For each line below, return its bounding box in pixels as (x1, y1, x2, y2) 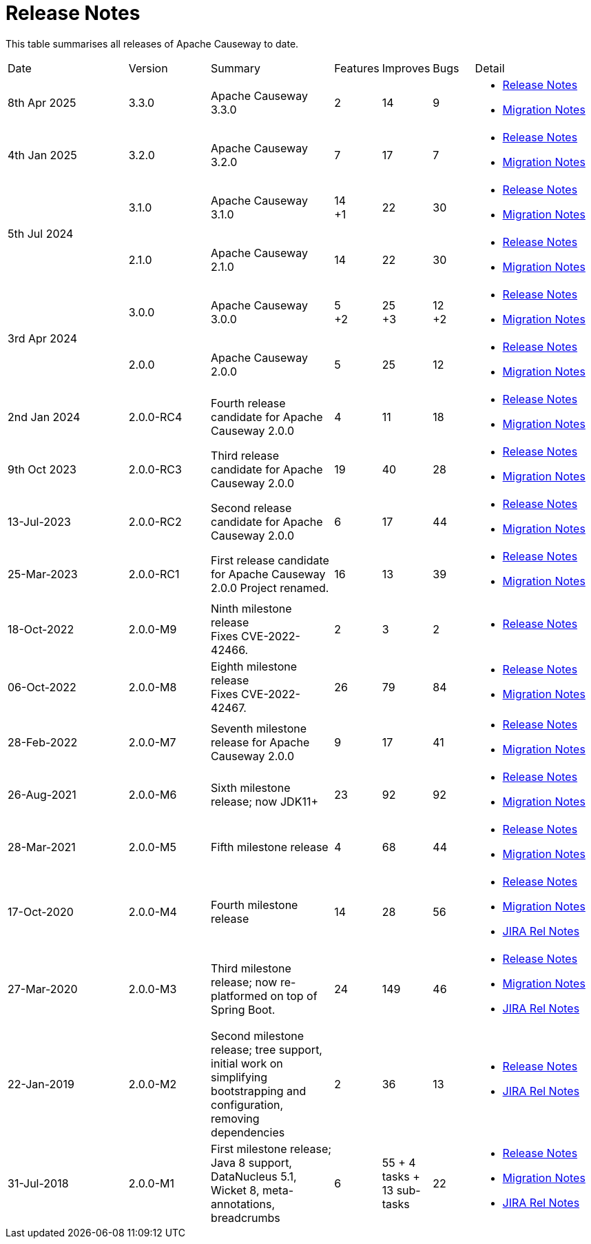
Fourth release (211, 396, 286, 410)
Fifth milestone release (211, 839, 329, 854)
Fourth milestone (211, 897, 298, 912)
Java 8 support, (211, 1155, 292, 1170)
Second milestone (211, 1028, 304, 1043)
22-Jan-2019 (8, 1077, 74, 1091)
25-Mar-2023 (8, 567, 78, 581)
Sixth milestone (211, 780, 291, 795)
